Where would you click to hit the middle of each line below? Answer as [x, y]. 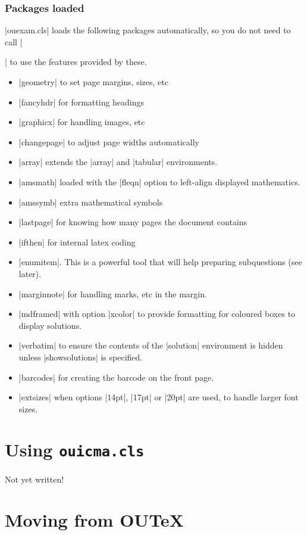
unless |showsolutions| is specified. [81, 357]
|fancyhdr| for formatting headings [82, 102]
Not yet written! [35, 479]
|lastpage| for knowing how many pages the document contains [133, 222]
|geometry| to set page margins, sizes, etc [93, 82]
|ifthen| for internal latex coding [77, 242]
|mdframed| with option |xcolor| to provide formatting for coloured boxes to [157, 314]
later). [30, 273]
